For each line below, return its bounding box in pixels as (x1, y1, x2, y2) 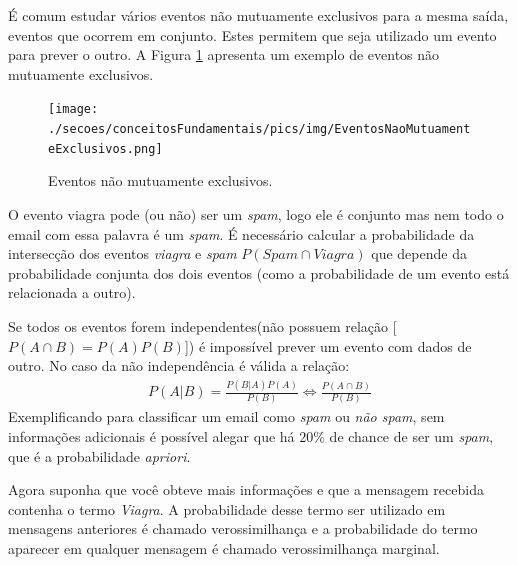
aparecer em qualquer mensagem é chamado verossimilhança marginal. (8, 537, 440, 558)
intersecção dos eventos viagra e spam (8, 243, 237, 264)
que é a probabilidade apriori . (8, 445, 191, 466)
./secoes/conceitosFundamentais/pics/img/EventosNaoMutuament (48, 122, 471, 137)
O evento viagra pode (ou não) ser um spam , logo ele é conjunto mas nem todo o (8, 203, 504, 224)
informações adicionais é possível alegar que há (8, 425, 295, 446)
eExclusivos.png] (48, 141, 163, 156)
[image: (48, 102, 99, 117)
